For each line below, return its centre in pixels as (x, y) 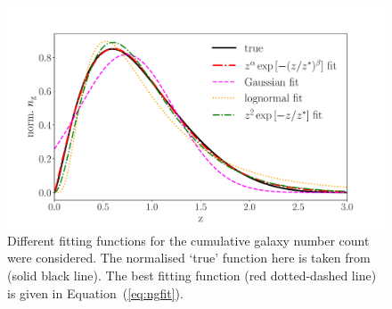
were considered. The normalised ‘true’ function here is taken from (189, 258)
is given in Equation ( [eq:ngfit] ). (95, 292)
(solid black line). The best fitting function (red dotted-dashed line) (192, 275)
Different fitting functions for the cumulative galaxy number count (188, 240)
